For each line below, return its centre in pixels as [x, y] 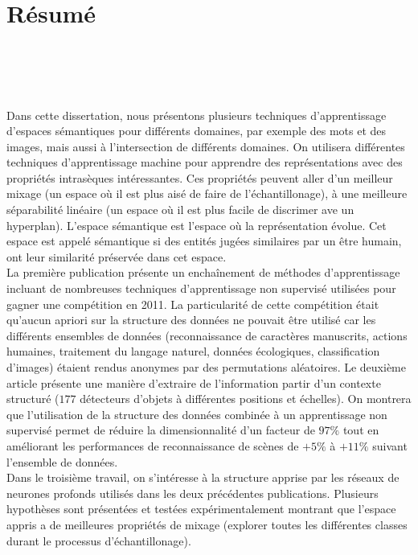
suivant [390, 445]
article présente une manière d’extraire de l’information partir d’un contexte [194, 382]
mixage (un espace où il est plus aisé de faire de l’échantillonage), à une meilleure [207, 193]
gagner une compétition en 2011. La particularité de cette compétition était [193, 304]
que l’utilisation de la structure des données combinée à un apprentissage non [197, 414]
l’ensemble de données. [62, 461]
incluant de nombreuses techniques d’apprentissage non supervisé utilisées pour [201, 288]
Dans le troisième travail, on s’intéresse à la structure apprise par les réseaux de [203, 477]
